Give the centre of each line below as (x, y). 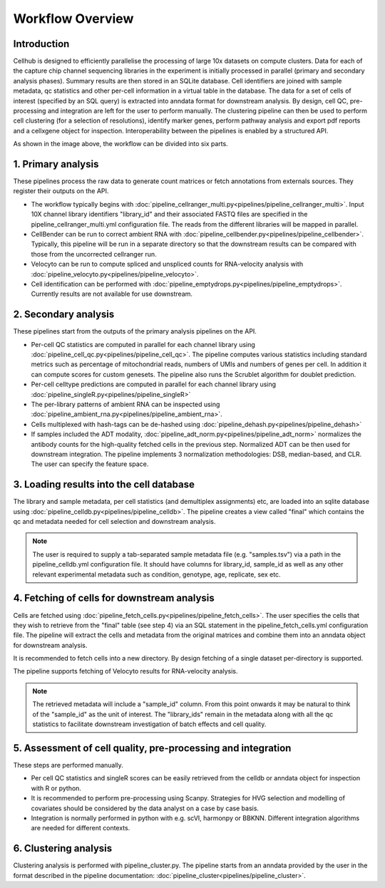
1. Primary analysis (56, 164)
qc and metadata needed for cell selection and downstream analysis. (114, 522)
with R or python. (56, 788)
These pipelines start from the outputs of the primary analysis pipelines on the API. (135, 331)
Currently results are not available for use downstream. (112, 294)
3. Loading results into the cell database (104, 485)
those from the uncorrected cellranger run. (94, 254)
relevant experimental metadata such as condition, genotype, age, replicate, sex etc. (156, 574)
